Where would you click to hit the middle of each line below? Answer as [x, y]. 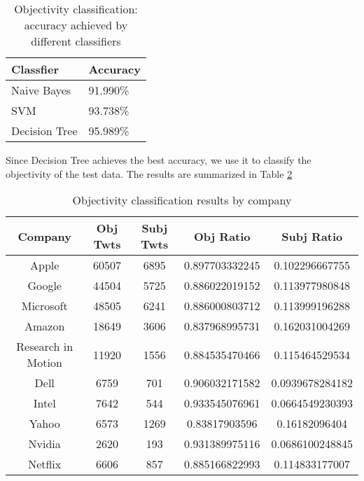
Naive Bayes [41, 90]
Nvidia [44, 444]
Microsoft [44, 306]
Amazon [45, 326]
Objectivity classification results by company [182, 200]
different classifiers [76, 41]
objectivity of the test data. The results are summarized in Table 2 [149, 173]
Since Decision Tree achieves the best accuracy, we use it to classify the [159, 160]
